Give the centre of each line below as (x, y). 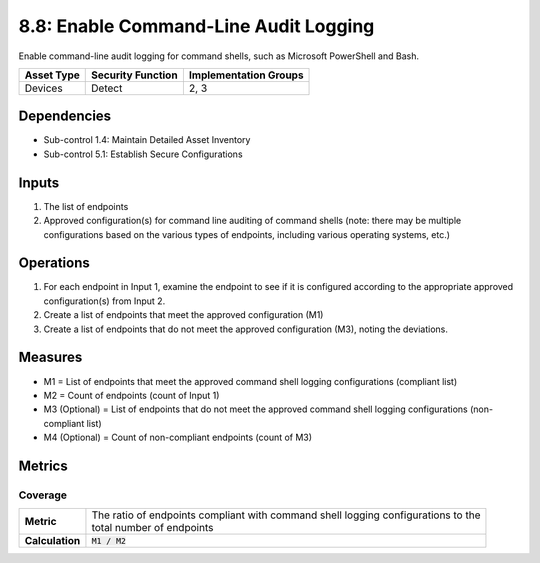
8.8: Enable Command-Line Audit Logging (196, 26)
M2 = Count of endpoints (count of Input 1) (131, 395)
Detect (107, 88)
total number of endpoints (152, 528)
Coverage (43, 495)
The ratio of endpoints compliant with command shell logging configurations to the (286, 515)
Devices (44, 88)
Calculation (52, 541)
